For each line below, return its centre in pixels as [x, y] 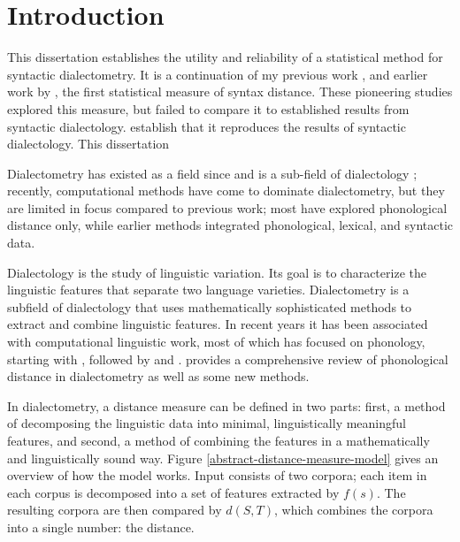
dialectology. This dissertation [88, 144]
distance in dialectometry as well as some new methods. [158, 376]
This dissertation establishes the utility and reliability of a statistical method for [225, 57]
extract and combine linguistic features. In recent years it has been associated [218, 324]
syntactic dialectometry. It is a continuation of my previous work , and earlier [218, 74]
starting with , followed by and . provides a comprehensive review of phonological [228, 359]
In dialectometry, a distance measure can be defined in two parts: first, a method [226, 405]
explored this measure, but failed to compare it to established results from [208, 108]
